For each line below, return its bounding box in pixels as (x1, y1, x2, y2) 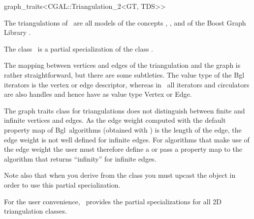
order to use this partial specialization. (4, 179, 121, 190)
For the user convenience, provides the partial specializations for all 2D (4, 196, 222, 206)
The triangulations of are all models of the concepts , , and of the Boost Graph (4, 17, 246, 27)
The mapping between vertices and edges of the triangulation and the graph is (4, 60, 241, 70)
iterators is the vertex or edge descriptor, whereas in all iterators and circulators (4, 79, 250, 89)
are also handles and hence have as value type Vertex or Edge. (4, 89, 192, 99)
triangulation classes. (4, 206, 67, 216)
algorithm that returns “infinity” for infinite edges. (4, 153, 157, 164)
